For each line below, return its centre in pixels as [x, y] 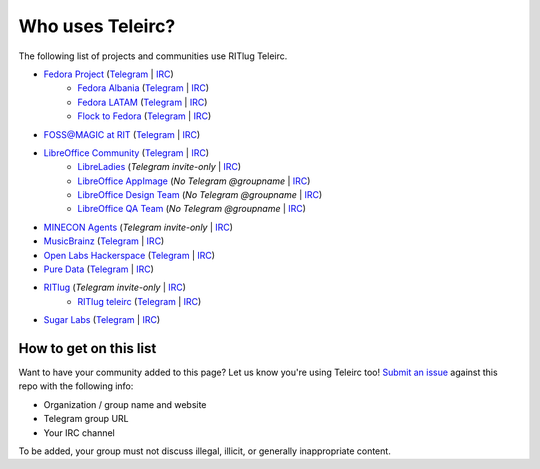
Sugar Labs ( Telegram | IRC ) [101, 320]
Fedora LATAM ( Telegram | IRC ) [142, 102]
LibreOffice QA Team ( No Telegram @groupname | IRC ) [192, 209]
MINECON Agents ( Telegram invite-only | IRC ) [138, 227]
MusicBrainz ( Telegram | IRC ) [104, 241]
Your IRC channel [79, 432]
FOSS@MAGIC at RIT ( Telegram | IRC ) [122, 134]
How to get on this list [87, 348]
